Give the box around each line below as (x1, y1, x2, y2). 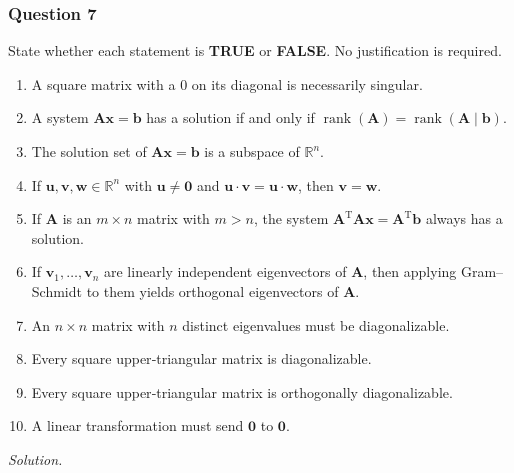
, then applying (363, 261, 457, 282)
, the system (253, 208, 329, 229)
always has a (425, 208, 503, 229)
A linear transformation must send (31, 415, 244, 436)
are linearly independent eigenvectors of (104, 261, 347, 282)
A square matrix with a (31, 73, 176, 94)
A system (31, 107, 89, 128)
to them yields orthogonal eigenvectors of (86, 280, 339, 301)
